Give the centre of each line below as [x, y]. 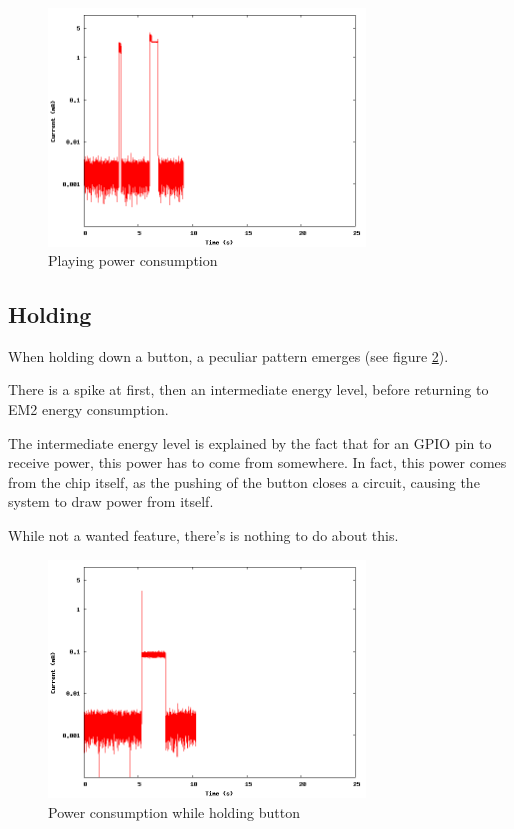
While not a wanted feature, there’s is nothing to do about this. [203, 535]
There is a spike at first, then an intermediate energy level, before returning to [248, 389]
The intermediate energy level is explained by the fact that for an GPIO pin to [250, 442]
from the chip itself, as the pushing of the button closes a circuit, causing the [244, 481]
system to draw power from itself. [111, 501]
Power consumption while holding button [174, 811]
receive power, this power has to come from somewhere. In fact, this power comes [257, 462]
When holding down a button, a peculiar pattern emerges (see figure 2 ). [228, 355]
